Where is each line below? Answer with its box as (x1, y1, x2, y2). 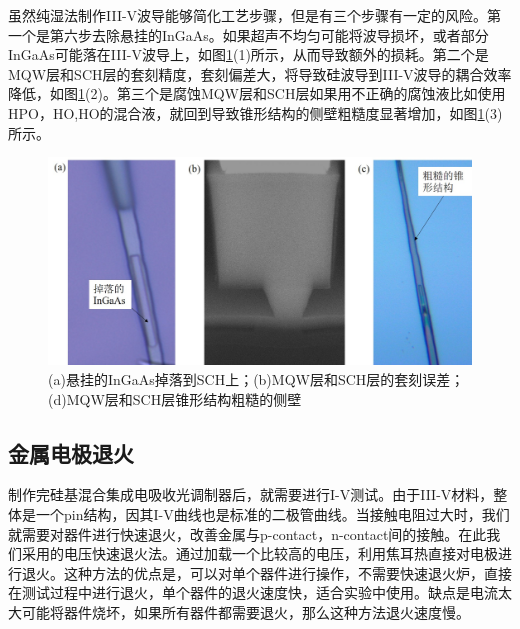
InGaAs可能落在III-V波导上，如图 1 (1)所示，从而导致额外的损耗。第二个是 (8, 44, 489, 65)
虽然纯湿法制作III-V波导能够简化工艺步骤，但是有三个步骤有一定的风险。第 (8, 5, 502, 25)
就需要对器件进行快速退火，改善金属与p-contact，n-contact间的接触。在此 (8, 523, 487, 544)
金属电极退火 (8, 437, 134, 468)
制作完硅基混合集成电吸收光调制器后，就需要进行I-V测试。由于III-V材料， (8, 484, 494, 505)
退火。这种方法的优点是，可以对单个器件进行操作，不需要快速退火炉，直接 (21, 562, 512, 583)
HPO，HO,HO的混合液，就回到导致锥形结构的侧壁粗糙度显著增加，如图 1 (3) (8, 102, 503, 123)
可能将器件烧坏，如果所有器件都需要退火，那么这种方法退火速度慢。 (21, 601, 470, 622)
